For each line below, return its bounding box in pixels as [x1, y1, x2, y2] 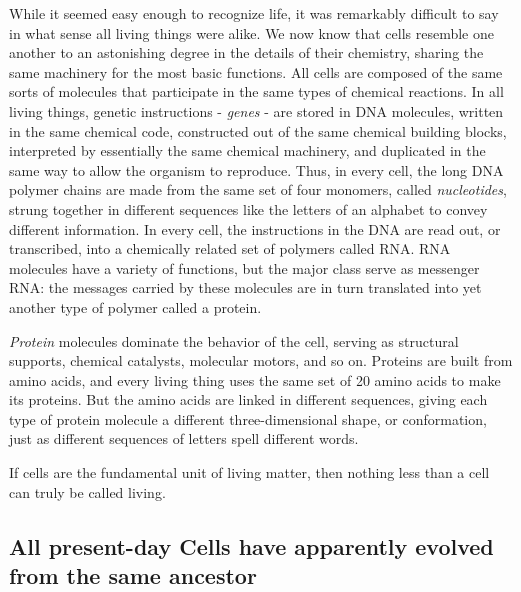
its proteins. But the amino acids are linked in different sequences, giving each [9, 389, 488, 410]
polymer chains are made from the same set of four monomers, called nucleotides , [9, 179, 507, 200]
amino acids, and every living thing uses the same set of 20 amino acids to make [9, 369, 501, 390]
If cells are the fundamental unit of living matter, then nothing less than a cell [9, 462, 490, 483]
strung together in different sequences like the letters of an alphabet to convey [9, 198, 488, 219]
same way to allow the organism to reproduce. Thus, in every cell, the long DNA [9, 159, 504, 180]
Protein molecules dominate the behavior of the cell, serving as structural [9, 330, 459, 351]
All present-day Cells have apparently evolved [9, 530, 494, 561]
